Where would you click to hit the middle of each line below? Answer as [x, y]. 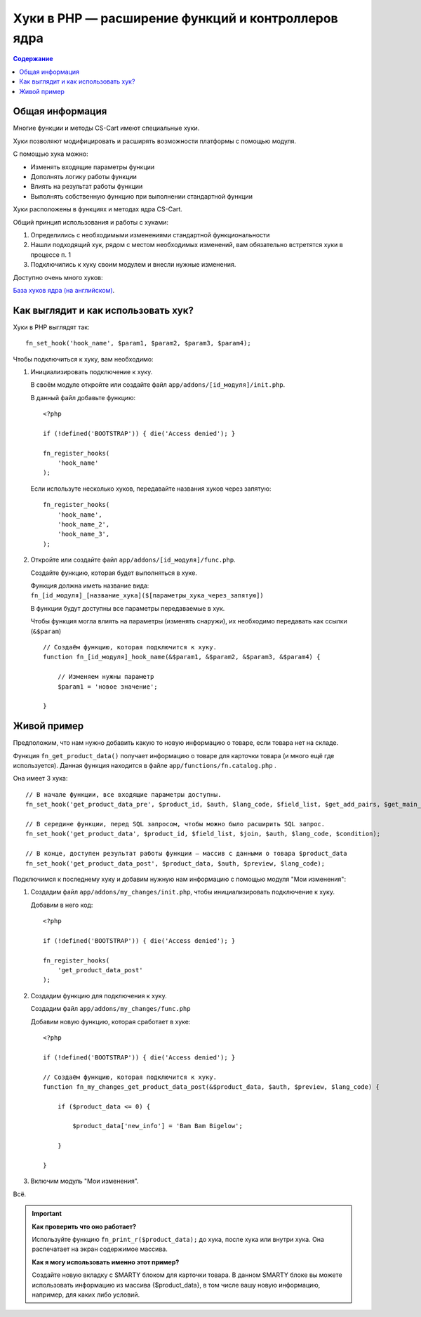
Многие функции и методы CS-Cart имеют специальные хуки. [106, 128]
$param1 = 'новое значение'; [107, 687]
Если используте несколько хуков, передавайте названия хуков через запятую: [151, 489]
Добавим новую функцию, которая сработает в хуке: [111, 1021]
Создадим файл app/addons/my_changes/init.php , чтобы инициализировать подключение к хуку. [182, 892]
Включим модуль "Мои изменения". [85, 1181]
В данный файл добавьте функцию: [83, 397]
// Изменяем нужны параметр [106, 677]
